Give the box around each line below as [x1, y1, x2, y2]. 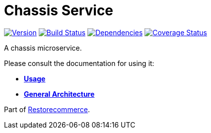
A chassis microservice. [4, 43, 82, 52]
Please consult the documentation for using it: [4, 59, 154, 67]
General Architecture [24, 89, 95, 98]
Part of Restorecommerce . [4, 105, 90, 114]
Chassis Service [4, 2, 114, 19]
